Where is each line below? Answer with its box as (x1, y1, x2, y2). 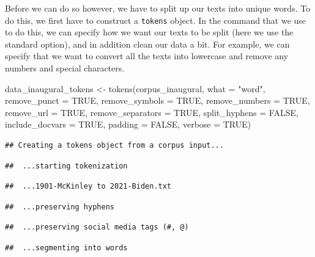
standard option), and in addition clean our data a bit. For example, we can (5, 37, 290, 50)
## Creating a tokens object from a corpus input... (5, 141, 224, 150)
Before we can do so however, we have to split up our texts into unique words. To (5, 2, 311, 14)
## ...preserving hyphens (5, 202, 114, 211)
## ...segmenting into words (5, 243, 128, 252)
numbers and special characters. (5, 62, 125, 74)
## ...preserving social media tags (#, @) (5, 223, 189, 232)
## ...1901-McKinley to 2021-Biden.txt (5, 182, 172, 191)
